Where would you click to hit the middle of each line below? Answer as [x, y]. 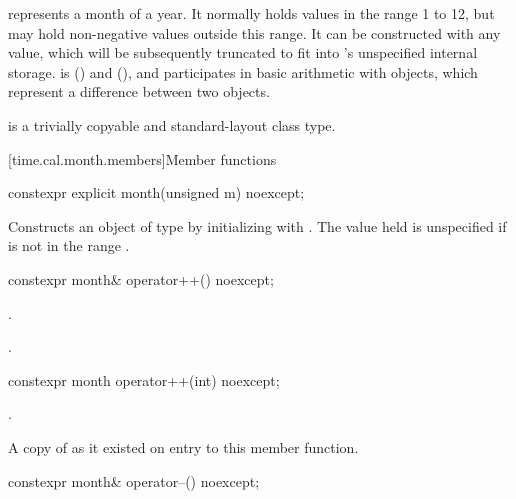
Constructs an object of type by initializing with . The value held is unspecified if [257, 225]
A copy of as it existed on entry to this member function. [183, 446]
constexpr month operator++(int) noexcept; [144, 379]
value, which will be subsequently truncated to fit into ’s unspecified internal [243, 52]
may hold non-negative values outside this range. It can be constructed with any [254, 32]
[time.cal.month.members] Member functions [142, 158]
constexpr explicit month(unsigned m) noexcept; [156, 192]
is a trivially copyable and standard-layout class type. [172, 124]
